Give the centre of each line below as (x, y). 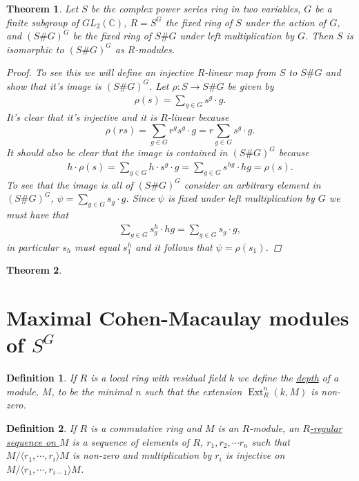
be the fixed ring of (112, 36)
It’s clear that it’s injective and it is (82, 117)
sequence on (31, 441)
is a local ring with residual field (158, 378)
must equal (97, 246)
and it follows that (174, 246)
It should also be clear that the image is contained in (117, 152)
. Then (319, 36)
